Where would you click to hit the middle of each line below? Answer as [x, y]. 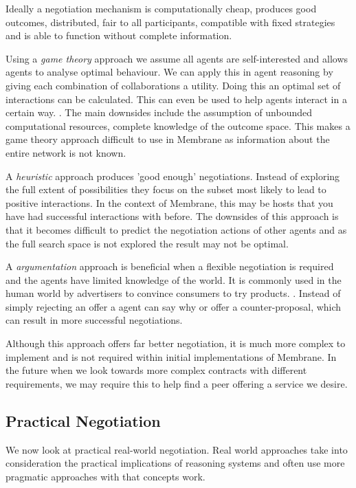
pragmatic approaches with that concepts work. [105, 476]
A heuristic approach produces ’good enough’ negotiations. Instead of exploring [173, 176]
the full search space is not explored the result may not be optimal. [147, 243]
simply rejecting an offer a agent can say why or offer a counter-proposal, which [174, 306]
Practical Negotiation [83, 420]
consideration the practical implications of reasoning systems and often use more [175, 463]
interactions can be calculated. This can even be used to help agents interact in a [176, 99]
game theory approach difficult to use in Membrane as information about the [168, 139]
